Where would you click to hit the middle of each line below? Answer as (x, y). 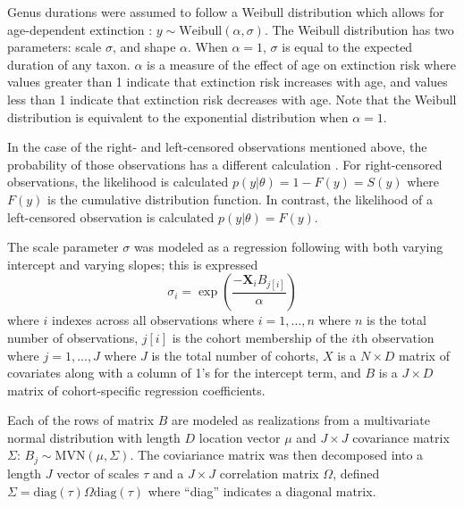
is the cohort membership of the (260, 337)
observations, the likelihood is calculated (118, 182)
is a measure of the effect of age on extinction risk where (302, 64)
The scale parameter (63, 247)
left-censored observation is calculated (111, 216)
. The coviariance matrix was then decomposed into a (277, 455)
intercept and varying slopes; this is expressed (133, 264)
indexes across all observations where (153, 320)
